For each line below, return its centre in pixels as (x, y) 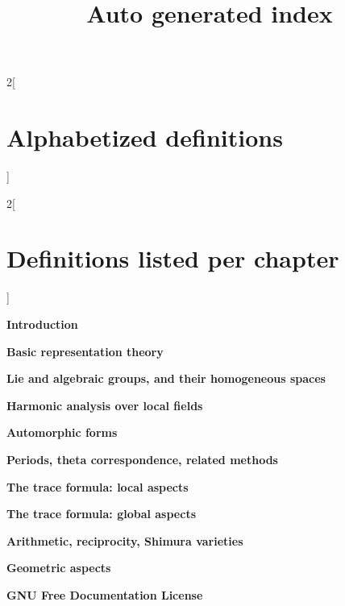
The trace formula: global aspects (102, 514)
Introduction (42, 324)
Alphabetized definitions (145, 137)
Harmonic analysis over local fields (105, 405)
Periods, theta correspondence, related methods (142, 459)
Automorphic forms (62, 432)
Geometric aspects (59, 568)
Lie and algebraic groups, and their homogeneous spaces (166, 378)
